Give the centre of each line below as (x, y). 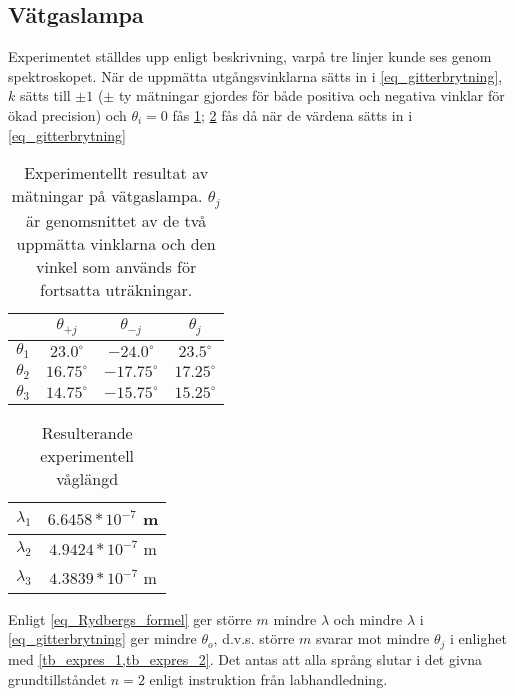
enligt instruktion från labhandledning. (268, 678)
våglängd (87, 478)
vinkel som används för (116, 267)
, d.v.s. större (254, 638)
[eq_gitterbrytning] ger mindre (102, 638)
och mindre (368, 618)
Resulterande (87, 432)
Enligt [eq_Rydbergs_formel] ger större (130, 618)
